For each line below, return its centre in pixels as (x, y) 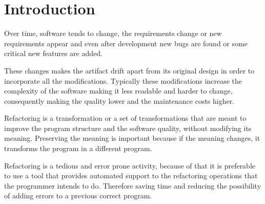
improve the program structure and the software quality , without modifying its (128, 128)
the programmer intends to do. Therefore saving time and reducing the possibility (133, 185)
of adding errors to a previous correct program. (78, 196)
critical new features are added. (53, 53)
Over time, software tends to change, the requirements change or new (113, 33)
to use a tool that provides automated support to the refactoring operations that (131, 175)
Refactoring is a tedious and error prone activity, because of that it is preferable (130, 165)
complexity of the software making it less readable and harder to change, (118, 91)
